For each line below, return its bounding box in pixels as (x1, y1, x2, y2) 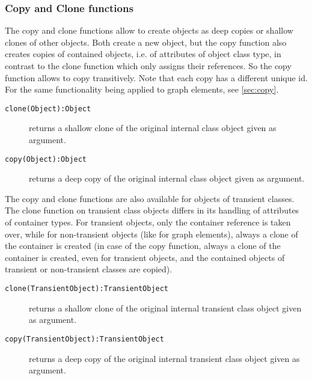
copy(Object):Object (5, 155, 87, 164)
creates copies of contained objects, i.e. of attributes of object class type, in (5, 47, 281, 60)
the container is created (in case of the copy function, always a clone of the (5, 239, 281, 252)
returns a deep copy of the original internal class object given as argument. (29, 172, 305, 185)
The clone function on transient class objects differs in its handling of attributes (5, 204, 299, 216)
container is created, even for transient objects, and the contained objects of (5, 251, 285, 263)
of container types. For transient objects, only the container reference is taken (5, 216, 291, 228)
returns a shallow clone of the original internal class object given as (29, 121, 277, 134)
